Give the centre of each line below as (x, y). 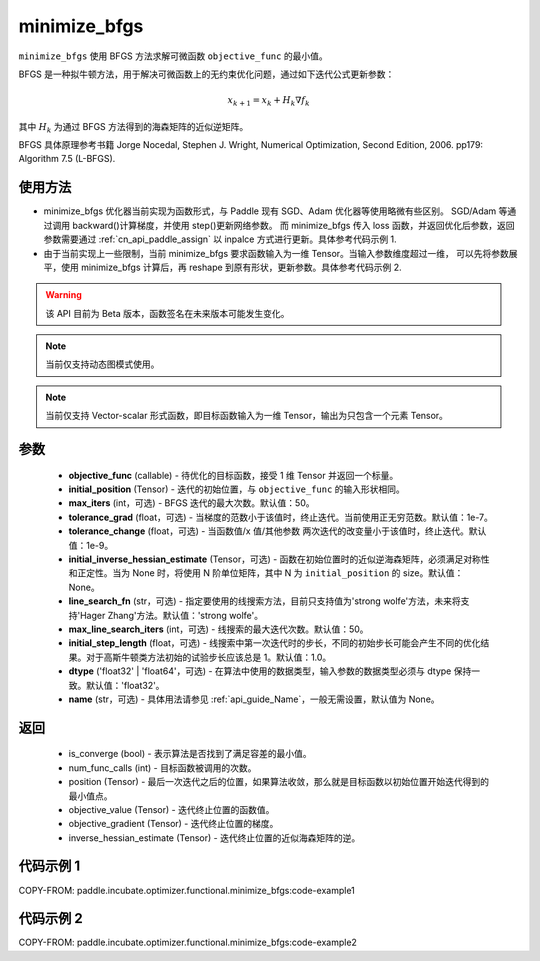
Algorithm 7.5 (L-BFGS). (67, 159)
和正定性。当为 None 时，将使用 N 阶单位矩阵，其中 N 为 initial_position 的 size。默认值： (266, 573)
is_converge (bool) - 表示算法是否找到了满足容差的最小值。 (190, 754)
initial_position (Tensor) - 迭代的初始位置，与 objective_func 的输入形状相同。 (236, 489)
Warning (63, 295)
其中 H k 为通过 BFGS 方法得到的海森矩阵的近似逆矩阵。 (133, 127)
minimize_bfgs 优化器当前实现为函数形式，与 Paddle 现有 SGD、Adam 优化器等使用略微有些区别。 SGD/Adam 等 (275, 211)
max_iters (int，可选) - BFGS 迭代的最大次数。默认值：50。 (191, 503)
